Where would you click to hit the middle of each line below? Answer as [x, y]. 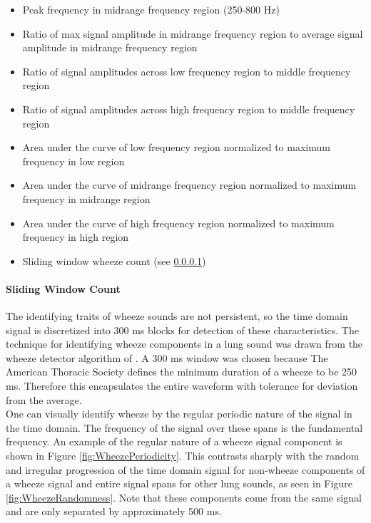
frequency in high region [76, 237]
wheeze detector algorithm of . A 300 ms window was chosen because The [167, 357]
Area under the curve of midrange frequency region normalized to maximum [189, 185]
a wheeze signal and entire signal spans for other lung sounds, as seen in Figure [179, 483]
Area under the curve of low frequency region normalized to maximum [176, 147]
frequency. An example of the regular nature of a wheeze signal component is [174, 441]
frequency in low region [73, 161]
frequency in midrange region [86, 198]
